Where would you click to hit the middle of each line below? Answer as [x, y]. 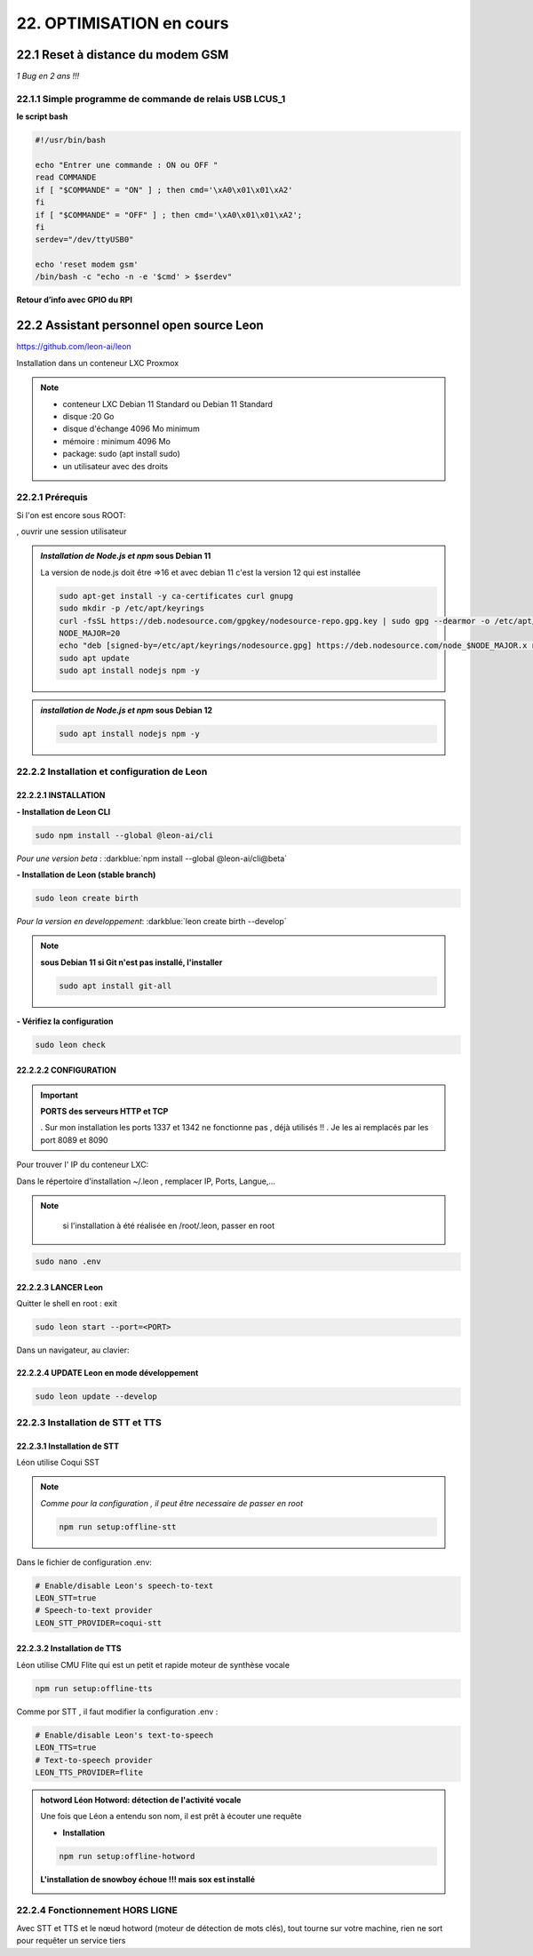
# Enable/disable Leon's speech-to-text [124, 1585]
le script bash [42, 116]
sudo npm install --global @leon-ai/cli [124, 835]
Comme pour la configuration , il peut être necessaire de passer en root [172, 1503]
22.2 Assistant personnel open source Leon [140, 326]
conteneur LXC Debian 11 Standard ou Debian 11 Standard [167, 403]
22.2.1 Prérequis [52, 498]
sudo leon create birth [87, 898]
